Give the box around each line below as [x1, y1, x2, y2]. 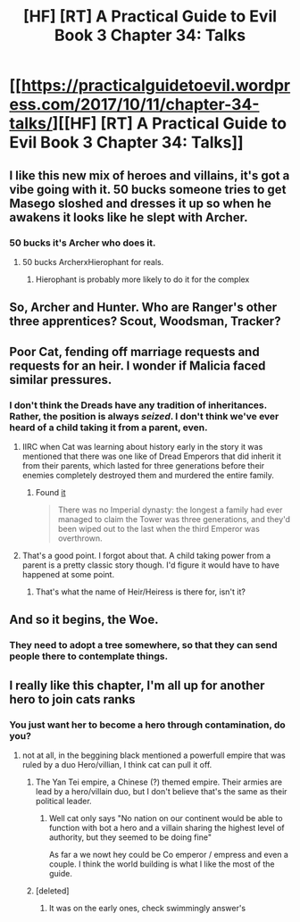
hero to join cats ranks [9, 692, 136, 707]
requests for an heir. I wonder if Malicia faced [9, 358, 266, 373]
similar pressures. [9, 372, 112, 387]
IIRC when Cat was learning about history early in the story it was [21, 441, 263, 452]
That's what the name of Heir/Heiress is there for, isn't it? [35, 586, 246, 597]
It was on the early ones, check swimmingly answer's [48, 902, 246, 913]
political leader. [35, 795, 92, 806]
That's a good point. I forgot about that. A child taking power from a [21, 550, 271, 561]
